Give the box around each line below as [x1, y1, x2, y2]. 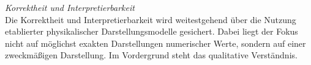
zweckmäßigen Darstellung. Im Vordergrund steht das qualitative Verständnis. [5, 49, 298, 61]
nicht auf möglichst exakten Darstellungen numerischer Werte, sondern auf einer [5, 36, 306, 49]
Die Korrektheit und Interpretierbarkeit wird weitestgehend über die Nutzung [5, 13, 296, 26]
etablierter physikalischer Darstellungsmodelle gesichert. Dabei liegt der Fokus [5, 25, 298, 38]
